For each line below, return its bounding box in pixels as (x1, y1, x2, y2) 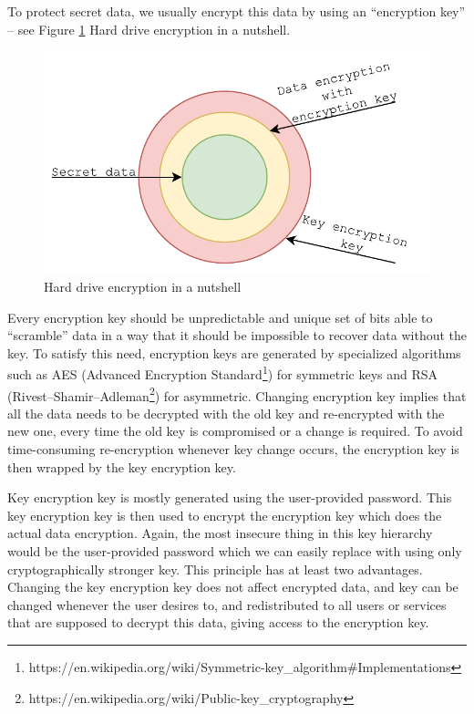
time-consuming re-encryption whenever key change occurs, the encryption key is (7, 440, 459, 459)
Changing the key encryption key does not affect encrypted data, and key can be (7, 577, 459, 596)
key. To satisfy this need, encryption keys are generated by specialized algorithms (7, 343, 461, 362)
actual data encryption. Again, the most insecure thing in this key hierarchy (7, 523, 433, 543)
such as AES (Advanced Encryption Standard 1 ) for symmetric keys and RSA (7, 362, 438, 384)
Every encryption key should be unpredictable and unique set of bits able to (7, 307, 433, 326)
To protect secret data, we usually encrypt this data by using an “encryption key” (7, 2, 466, 20)
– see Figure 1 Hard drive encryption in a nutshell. (7, 19, 291, 38)
